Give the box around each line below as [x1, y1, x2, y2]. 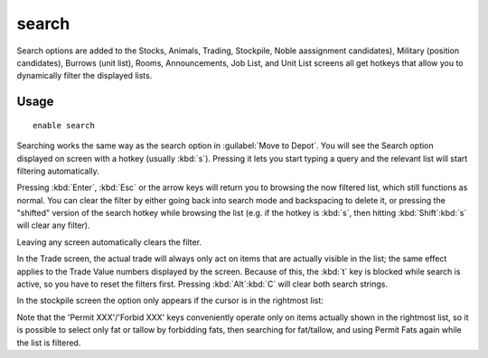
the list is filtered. [16, 337, 81, 348]
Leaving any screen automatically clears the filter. [16, 236, 202, 248]
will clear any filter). [16, 220, 90, 231]
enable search [33, 120, 95, 130]
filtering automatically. [16, 165, 99, 176]
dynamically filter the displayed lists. [16, 71, 153, 81]
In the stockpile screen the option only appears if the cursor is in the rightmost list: [16, 295, 324, 306]
